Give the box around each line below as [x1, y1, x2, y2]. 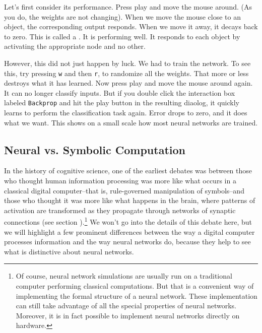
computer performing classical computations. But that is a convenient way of [16, 281, 254, 291]
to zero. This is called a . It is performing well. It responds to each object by [4, 31, 240, 41]
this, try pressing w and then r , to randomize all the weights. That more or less [4, 68, 249, 78]
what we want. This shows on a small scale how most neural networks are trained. [4, 117, 258, 127]
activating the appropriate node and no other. [4, 41, 146, 51]
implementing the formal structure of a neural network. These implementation [16, 290, 257, 301]
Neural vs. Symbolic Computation [4, 142, 185, 157]
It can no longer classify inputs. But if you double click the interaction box [4, 87, 235, 98]
